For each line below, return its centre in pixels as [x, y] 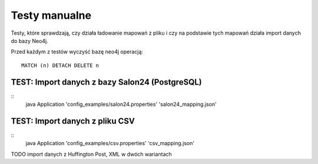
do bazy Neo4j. [29, 41]
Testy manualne [51, 15]
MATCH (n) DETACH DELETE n [60, 65]
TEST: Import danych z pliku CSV [73, 121]
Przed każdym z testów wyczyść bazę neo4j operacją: [77, 52]
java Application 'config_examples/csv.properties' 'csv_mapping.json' [110, 143]
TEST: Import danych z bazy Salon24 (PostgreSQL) [107, 82]
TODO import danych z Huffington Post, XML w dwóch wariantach [91, 154]
